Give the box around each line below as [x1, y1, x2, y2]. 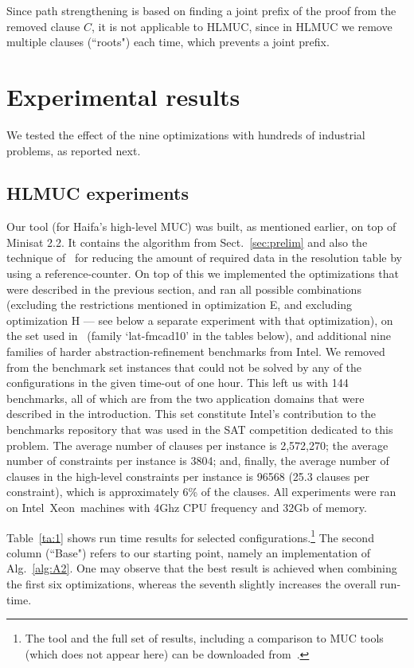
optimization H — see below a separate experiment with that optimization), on [6, 311, 393, 328]
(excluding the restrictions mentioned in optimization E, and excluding [6, 296, 353, 313]
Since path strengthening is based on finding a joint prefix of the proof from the [6, 2, 396, 18]
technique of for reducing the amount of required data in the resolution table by [6, 249, 402, 266]
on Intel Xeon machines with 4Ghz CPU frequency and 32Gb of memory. [6, 498, 367, 515]
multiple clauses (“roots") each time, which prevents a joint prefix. [6, 33, 330, 50]
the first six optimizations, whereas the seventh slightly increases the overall [6, 576, 377, 592]
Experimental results [6, 80, 240, 112]
